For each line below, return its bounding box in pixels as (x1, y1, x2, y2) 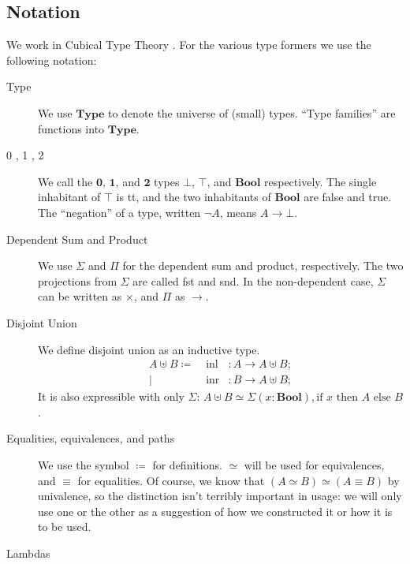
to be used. (38, 518, 91, 535)
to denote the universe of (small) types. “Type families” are (108, 104, 396, 121)
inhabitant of (38, 189, 101, 205)
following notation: (6, 51, 97, 68)
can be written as (38, 288, 122, 304)
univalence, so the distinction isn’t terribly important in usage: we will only (38, 487, 402, 504)
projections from (38, 272, 117, 289)
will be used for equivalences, (244, 456, 385, 472)
